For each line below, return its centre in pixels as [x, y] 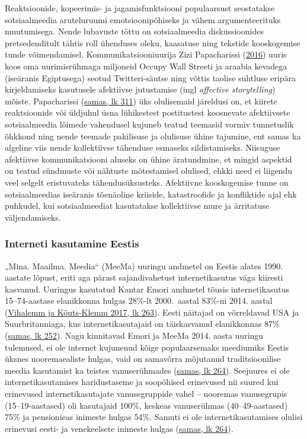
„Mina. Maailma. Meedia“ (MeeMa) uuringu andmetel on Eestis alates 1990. [144, 265]
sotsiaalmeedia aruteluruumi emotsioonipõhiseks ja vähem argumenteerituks [143, 19]
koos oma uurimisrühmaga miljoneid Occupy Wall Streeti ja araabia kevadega [146, 66]
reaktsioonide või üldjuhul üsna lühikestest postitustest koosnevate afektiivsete [148, 112]
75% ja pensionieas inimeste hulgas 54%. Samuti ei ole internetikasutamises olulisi [154, 417]
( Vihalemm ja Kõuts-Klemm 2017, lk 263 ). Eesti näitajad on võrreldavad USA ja [152, 312]
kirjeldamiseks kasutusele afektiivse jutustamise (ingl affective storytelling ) [140, 89]
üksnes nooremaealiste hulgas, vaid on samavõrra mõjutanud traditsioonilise [143, 359]
